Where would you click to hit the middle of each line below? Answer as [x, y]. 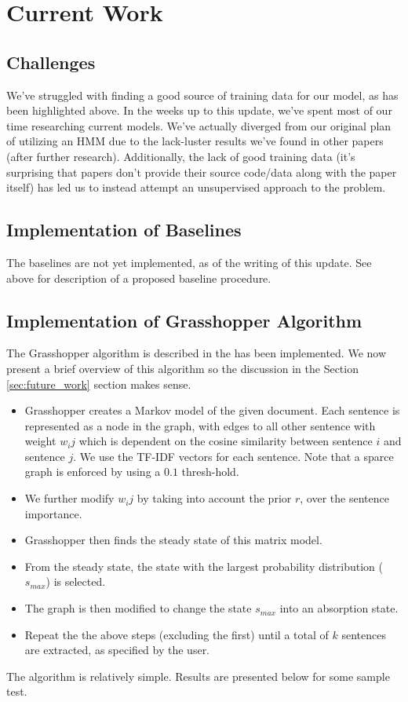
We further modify [69, 498]
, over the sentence [344, 498]
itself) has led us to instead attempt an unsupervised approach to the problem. [196, 187]
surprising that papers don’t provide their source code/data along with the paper [202, 172]
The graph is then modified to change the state [138, 608]
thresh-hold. [210, 472]
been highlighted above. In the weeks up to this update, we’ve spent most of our [199, 110]
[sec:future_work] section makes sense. [99, 384]
